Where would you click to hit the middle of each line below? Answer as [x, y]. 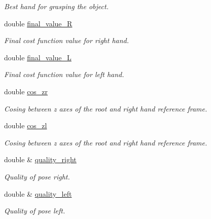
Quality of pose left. [35, 211]
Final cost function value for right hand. [67, 40]
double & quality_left [38, 193]
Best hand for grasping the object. [56, 6]
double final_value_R [38, 23]
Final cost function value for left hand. [64, 74]
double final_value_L [38, 57]
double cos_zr [26, 91]
